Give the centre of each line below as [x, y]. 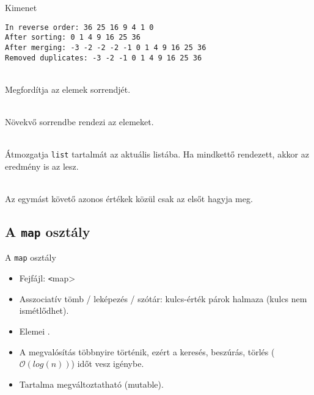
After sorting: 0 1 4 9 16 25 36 [73, 38]
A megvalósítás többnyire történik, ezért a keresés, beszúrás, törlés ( [147, 351]
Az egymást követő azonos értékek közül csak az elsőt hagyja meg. [129, 199]
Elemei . [35, 331]
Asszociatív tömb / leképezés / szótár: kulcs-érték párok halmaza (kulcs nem [163, 298]
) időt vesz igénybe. [108, 364]
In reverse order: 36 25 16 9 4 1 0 [79, 27]
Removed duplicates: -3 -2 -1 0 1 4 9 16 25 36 [104, 58]
